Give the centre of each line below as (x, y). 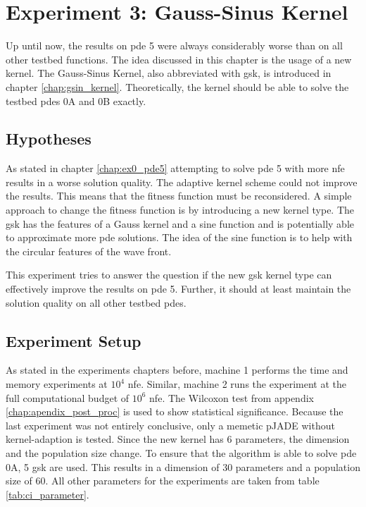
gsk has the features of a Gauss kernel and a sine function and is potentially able (180, 223)
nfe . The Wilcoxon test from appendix (232, 397)
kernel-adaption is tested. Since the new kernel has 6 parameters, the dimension (178, 439)
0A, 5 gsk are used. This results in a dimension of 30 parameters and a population (183, 466)
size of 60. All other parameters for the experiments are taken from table (163, 481)
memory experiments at (57, 384)
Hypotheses (49, 139)
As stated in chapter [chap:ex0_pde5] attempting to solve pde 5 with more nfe (175, 168)
